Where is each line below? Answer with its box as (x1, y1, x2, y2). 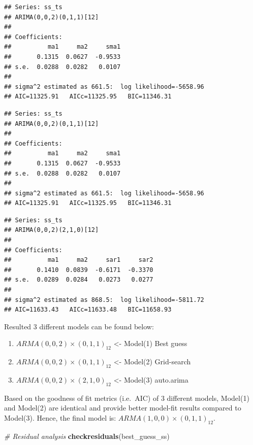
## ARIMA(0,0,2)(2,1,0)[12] (4, 226, 99, 234)
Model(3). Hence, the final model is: (4, 412, 116, 423)
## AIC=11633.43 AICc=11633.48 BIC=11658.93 (4, 306, 172, 314)
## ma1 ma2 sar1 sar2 (4, 256, 153, 264)
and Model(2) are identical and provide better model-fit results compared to (4, 402, 241, 413)
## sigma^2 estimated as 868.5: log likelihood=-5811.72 (4, 296, 204, 303)
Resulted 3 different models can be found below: (4, 321, 154, 331)
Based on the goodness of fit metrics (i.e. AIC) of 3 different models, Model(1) (4, 392, 249, 403)
